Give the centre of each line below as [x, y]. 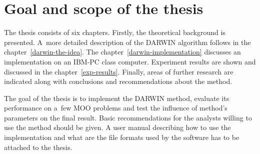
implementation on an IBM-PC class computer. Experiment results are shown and [130, 61]
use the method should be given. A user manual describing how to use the [117, 127]
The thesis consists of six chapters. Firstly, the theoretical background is [115, 32]
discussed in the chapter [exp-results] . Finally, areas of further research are [119, 71]
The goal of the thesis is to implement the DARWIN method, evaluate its [117, 98]
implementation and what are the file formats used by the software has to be [122, 137]
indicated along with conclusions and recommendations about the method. [118, 81]
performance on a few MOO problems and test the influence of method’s [116, 108]
